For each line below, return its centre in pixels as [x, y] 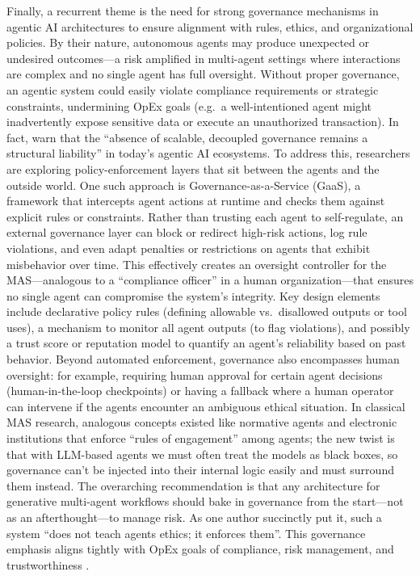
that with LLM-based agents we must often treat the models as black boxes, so [202, 454]
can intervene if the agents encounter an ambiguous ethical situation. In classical [206, 406]
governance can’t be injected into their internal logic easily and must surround [200, 470]
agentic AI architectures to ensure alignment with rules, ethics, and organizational [210, 26]
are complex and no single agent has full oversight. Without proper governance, [203, 74]
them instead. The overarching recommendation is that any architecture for [193, 485]
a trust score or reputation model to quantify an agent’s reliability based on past [206, 343]
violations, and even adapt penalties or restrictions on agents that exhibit [189, 248]
